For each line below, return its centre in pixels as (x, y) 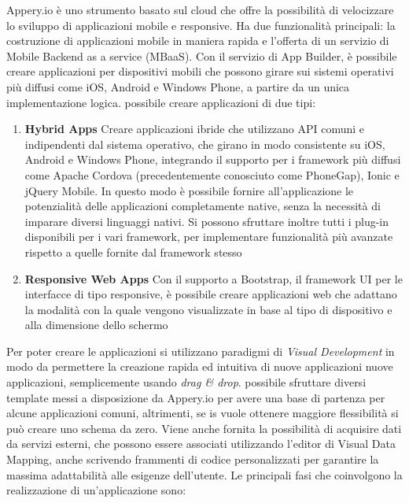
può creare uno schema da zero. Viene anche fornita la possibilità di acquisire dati (204, 428)
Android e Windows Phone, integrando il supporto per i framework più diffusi (213, 159)
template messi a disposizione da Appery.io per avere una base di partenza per (196, 397)
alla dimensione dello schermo (96, 325)
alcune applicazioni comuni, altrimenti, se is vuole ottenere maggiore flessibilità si (203, 413)
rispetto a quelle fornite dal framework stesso (133, 251)
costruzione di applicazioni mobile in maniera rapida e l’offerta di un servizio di (198, 41)
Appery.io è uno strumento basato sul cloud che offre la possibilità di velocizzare (200, 9)
